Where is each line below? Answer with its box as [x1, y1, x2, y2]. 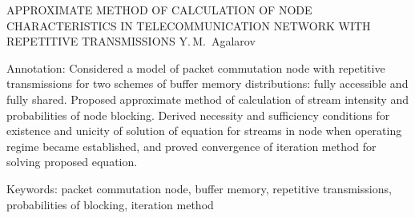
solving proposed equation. [6, 153, 138, 170]
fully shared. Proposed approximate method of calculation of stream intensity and [6, 90, 409, 107]
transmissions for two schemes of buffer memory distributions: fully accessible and [6, 75, 409, 92]
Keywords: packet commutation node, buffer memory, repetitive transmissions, [6, 180, 392, 196]
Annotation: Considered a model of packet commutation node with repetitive [6, 59, 385, 76]
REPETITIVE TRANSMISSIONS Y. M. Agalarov [6, 33, 256, 50]
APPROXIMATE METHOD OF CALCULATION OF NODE [6, 2, 312, 18]
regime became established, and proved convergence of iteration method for [6, 137, 377, 154]
